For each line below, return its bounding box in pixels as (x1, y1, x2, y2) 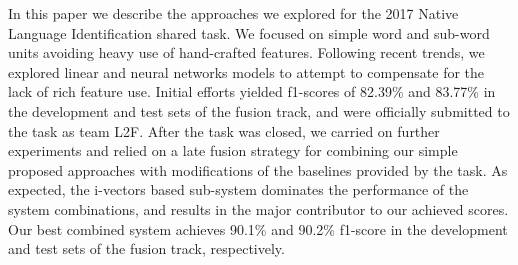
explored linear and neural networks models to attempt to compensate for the (8, 61, 485, 82)
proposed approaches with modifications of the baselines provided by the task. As (8, 159, 508, 180)
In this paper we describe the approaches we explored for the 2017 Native (8, 3, 459, 23)
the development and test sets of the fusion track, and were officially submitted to (8, 100, 510, 121)
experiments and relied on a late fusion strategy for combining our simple (8, 140, 458, 161)
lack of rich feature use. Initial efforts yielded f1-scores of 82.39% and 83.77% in (8, 81, 496, 102)
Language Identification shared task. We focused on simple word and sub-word (8, 22, 490, 43)
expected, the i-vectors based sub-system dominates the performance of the (8, 179, 469, 200)
